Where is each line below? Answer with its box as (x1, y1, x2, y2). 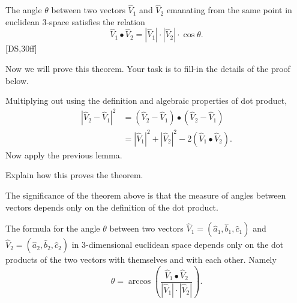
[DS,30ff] (5, 42, 37, 55)
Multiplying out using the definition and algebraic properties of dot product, (5, 94, 287, 107)
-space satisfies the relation (46, 15, 145, 28)
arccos (128, 277, 151, 286)
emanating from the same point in (166, 4, 292, 16)
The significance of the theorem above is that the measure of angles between (5, 189, 286, 202)
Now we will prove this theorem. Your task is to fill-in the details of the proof (5, 62, 290, 74)
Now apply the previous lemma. (5, 148, 122, 161)
